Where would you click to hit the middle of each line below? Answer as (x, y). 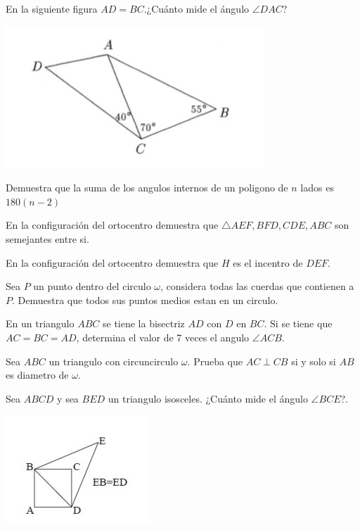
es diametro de (37, 375)
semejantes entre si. (47, 238)
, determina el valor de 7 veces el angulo (163, 337)
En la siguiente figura (52, 8)
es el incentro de (268, 262)
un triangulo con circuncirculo (114, 361)
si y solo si (314, 361)
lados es (317, 188)
